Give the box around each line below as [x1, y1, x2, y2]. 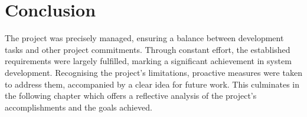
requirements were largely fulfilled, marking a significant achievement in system [5, 55, 292, 67]
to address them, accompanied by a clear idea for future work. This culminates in [5, 78, 300, 90]
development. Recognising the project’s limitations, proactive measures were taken [5, 66, 302, 78]
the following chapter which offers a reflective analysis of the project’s [5, 89, 257, 102]
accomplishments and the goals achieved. [5, 101, 152, 113]
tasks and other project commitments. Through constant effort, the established [5, 43, 290, 55]
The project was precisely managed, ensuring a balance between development [5, 32, 284, 44]
